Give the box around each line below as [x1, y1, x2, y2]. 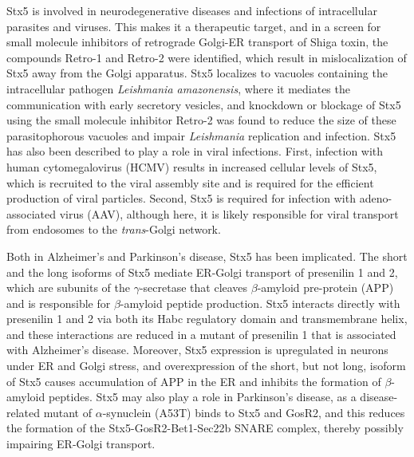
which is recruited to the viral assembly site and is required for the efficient [6, 174, 374, 191]
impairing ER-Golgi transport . [6, 435, 156, 452]
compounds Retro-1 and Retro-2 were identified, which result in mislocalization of [6, 49, 407, 65]
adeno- [359, 190, 392, 207]
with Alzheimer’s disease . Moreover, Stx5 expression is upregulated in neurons [6, 341, 388, 358]
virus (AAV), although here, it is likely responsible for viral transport [59, 205, 399, 222]
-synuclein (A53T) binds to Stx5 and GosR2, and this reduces [102, 404, 405, 420]
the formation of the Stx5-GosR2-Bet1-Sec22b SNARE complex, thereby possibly [6, 420, 404, 436]
